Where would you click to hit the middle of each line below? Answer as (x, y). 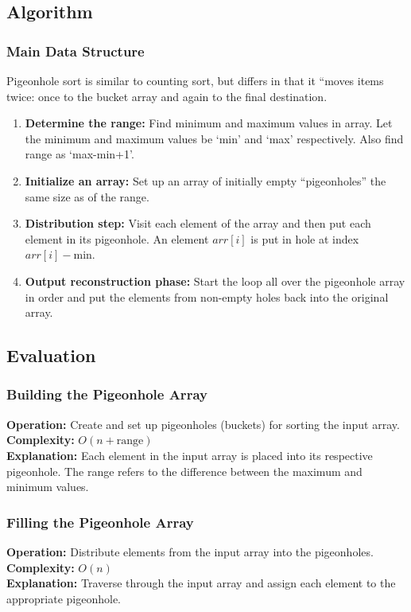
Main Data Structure (76, 51)
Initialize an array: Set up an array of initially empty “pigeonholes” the (205, 180)
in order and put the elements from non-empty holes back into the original (207, 296)
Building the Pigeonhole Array (107, 394)
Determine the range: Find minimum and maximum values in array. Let (209, 123)
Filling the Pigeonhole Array (100, 522)
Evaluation (51, 355)
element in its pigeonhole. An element (117, 238)
